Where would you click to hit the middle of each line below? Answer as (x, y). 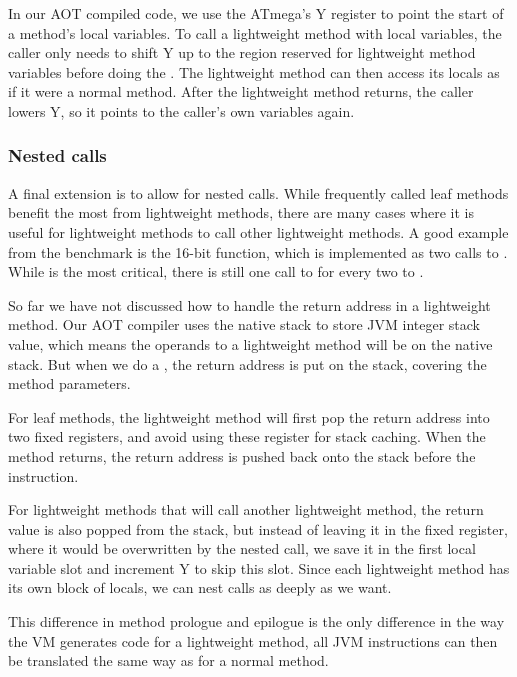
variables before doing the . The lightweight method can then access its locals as (254, 71)
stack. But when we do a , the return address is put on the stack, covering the (247, 363)
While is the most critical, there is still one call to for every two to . (216, 271)
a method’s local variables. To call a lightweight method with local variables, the (255, 32)
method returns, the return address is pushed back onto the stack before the (242, 455)
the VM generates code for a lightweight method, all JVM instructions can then (253, 640)
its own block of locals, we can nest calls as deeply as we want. (200, 587)
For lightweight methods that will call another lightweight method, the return (246, 509)
